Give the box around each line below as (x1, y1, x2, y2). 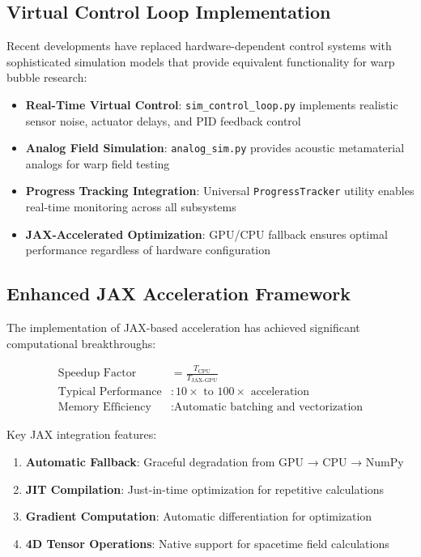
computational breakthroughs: (6, 334, 156, 351)
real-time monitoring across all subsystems (25, 198, 236, 215)
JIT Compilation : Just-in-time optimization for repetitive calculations (25, 480, 385, 497)
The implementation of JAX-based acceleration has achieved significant (6, 319, 360, 336)
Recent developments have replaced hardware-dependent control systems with (6, 37, 392, 54)
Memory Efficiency (57, 402, 151, 414)
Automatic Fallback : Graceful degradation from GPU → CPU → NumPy (25, 453, 404, 470)
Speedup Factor (57, 368, 137, 380)
